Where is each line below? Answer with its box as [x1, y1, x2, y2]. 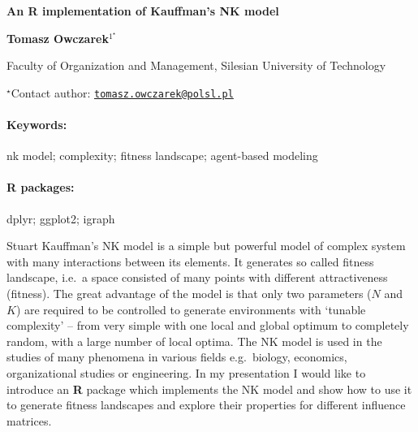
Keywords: [6, 116, 67, 133]
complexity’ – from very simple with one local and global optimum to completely [6, 317, 409, 334]
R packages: [6, 179, 75, 196]
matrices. [6, 412, 52, 429]
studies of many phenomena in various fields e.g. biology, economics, [6, 348, 347, 365]
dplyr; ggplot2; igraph [6, 210, 115, 227]
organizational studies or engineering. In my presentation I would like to [6, 364, 366, 381]
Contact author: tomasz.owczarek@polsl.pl [11, 84, 234, 101]
